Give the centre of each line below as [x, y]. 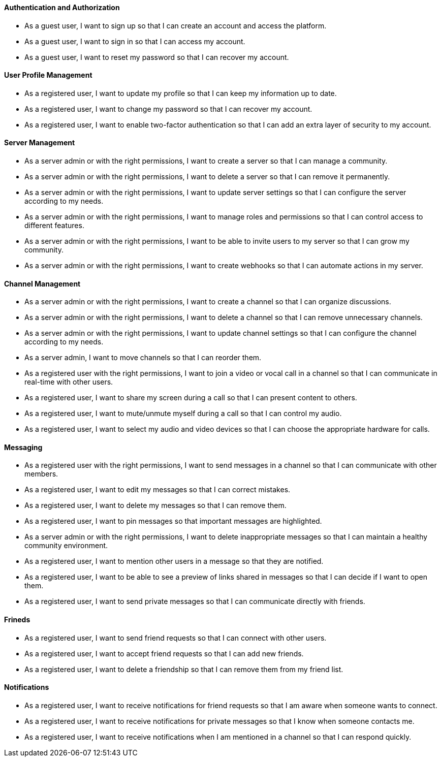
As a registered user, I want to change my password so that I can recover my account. [168, 109]
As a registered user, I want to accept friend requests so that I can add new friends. [164, 653]
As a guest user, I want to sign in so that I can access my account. [135, 41]
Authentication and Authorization [62, 7]
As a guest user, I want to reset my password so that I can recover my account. [157, 57]
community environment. [66, 546]
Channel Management [42, 283]
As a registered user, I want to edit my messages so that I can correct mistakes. [157, 490]
